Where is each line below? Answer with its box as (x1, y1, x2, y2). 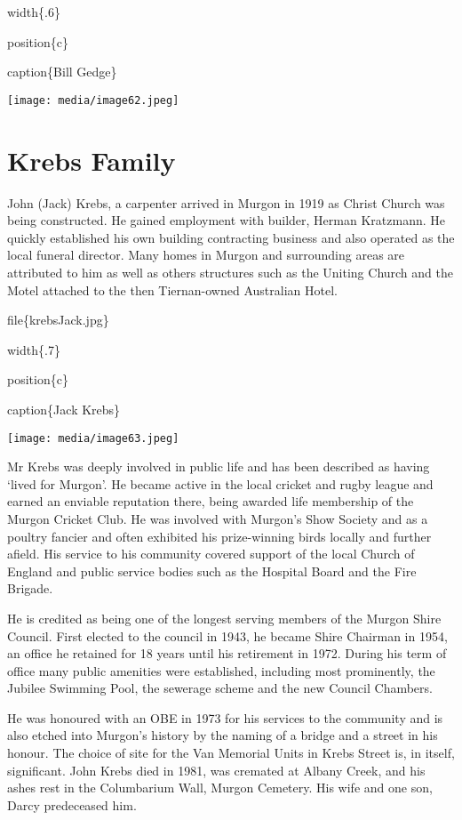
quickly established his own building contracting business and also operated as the (7, 228, 455, 246)
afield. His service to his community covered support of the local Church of (7, 544, 415, 563)
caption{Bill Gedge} (7, 62, 117, 81)
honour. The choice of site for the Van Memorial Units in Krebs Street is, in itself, (7, 744, 455, 762)
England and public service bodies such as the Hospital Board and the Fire (7, 561, 417, 580)
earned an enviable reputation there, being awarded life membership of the (7, 492, 414, 510)
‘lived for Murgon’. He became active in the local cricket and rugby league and (7, 474, 434, 493)
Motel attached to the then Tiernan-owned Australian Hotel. (7, 280, 338, 299)
